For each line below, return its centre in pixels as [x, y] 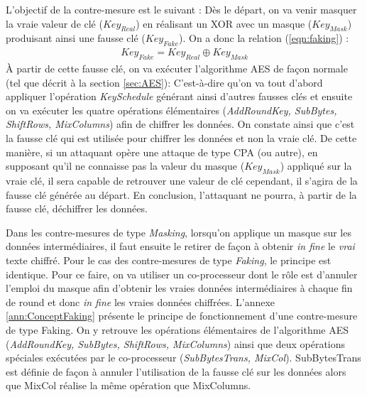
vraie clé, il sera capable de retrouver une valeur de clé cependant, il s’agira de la [182, 180]
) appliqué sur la [316, 166]
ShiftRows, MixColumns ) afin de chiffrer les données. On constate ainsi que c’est [180, 124]
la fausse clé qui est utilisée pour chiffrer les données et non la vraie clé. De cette [181, 137]
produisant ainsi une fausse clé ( [76, 38]
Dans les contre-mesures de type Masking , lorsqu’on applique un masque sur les [179, 232]
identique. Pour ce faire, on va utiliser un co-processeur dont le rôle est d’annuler [182, 274]
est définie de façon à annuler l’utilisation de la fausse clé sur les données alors [176, 371]
